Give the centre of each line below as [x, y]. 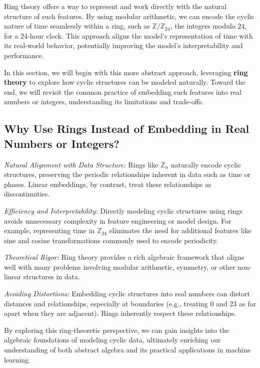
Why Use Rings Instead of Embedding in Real [127, 129]
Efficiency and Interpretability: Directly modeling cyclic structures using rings [123, 210]
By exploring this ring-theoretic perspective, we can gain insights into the [117, 330]
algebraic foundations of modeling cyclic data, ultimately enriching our [112, 340]
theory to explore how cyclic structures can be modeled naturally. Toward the [125, 82]
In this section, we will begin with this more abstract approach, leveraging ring [126, 72]
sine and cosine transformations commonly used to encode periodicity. [111, 240]
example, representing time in [49, 230]
